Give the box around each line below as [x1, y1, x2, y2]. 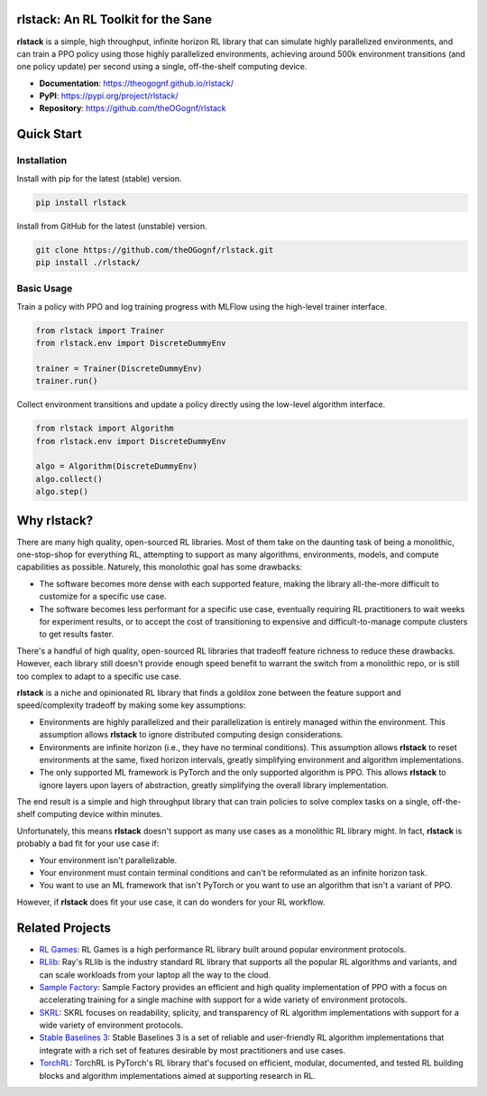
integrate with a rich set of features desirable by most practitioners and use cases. [39, 1045, 346, 1055]
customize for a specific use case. [39, 591, 167, 602]
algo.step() [35, 487, 89, 497]
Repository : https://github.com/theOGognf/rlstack [39, 103, 226, 114]
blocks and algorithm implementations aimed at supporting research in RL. [39, 1070, 316, 1081]
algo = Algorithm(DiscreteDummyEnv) [35, 461, 198, 471]
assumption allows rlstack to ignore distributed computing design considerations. [39, 729, 344, 740]
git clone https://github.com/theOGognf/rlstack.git [35, 245, 274, 255]
